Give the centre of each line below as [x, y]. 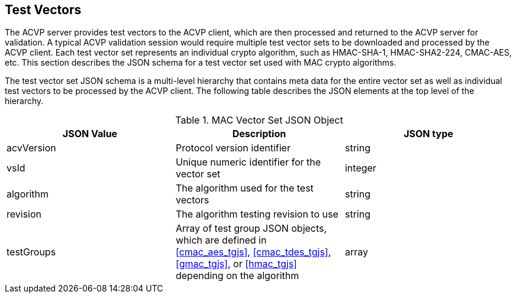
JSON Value [90, 134]
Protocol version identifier [233, 148]
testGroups [31, 252]
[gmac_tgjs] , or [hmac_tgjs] [236, 264]
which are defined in [221, 240]
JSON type [428, 134]
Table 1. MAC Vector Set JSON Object [259, 120]
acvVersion [31, 148]
